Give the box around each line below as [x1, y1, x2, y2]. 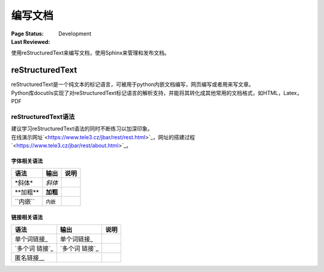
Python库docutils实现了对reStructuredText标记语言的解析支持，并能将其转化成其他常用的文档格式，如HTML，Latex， [11, 89, 302, 96]
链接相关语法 [11, 213, 43, 220]
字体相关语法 [11, 157, 43, 165]
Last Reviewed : [11, 38, 50, 45]
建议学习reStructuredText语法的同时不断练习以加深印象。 [11, 125, 153, 132]
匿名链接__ [14, 254, 45, 262]
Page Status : [11, 30, 44, 37]
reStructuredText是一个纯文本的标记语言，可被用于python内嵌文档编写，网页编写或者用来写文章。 [11, 81, 254, 88]
